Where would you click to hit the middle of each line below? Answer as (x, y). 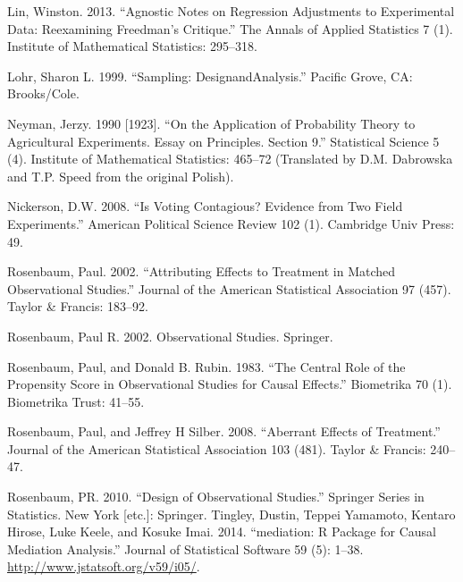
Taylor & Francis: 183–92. (78, 306)
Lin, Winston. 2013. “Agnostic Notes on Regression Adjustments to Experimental (231, 11)
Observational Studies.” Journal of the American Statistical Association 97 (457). (229, 288)
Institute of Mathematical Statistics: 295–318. (132, 46)
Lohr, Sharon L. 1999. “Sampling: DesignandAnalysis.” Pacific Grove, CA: (210, 76)
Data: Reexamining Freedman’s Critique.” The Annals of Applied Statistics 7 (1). (230, 28)
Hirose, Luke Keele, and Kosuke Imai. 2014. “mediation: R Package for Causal (222, 531)
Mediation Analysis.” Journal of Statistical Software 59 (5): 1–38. (185, 548)
